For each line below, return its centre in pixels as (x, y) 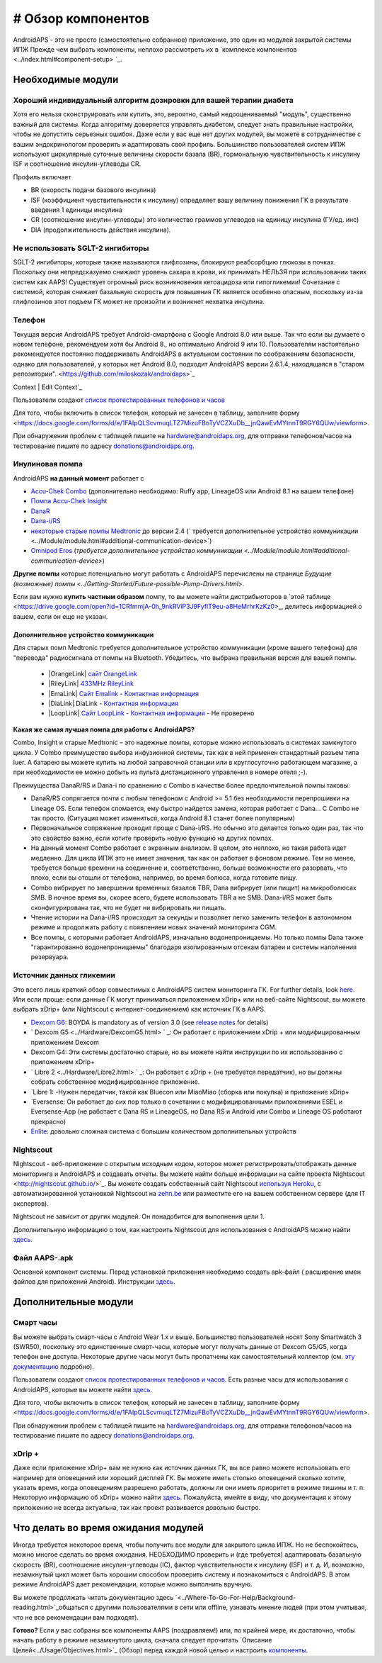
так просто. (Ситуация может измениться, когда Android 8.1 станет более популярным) (163, 818)
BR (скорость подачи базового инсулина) (93, 190)
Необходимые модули (66, 80)
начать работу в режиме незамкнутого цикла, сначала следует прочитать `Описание (143, 1640)
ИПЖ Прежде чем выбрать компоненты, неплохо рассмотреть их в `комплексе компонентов (155, 49)
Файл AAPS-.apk (43, 1258)
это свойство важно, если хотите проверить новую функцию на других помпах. (152, 838)
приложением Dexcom (65, 1042)
